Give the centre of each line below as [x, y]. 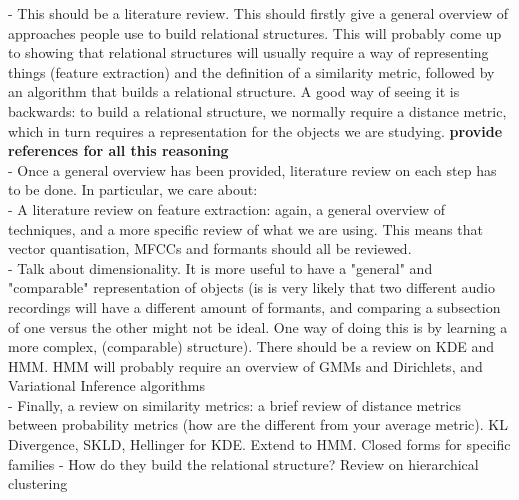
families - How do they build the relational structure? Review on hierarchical [243, 463]
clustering [38, 483]
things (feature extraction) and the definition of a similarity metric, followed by [251, 71]
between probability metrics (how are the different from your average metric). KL [258, 424]
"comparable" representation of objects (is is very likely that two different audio [251, 287]
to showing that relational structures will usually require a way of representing [248, 52]
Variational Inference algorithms [106, 385]
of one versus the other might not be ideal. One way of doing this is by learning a [258, 326]
